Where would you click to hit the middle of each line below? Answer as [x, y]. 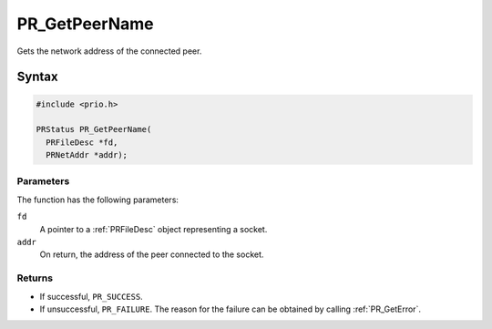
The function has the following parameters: [98, 200]
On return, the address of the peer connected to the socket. [152, 254]
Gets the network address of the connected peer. [109, 51]
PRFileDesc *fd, [82, 142]
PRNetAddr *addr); [87, 155]
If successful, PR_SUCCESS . [91, 296]
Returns [35, 278]
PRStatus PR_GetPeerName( [94, 129]
